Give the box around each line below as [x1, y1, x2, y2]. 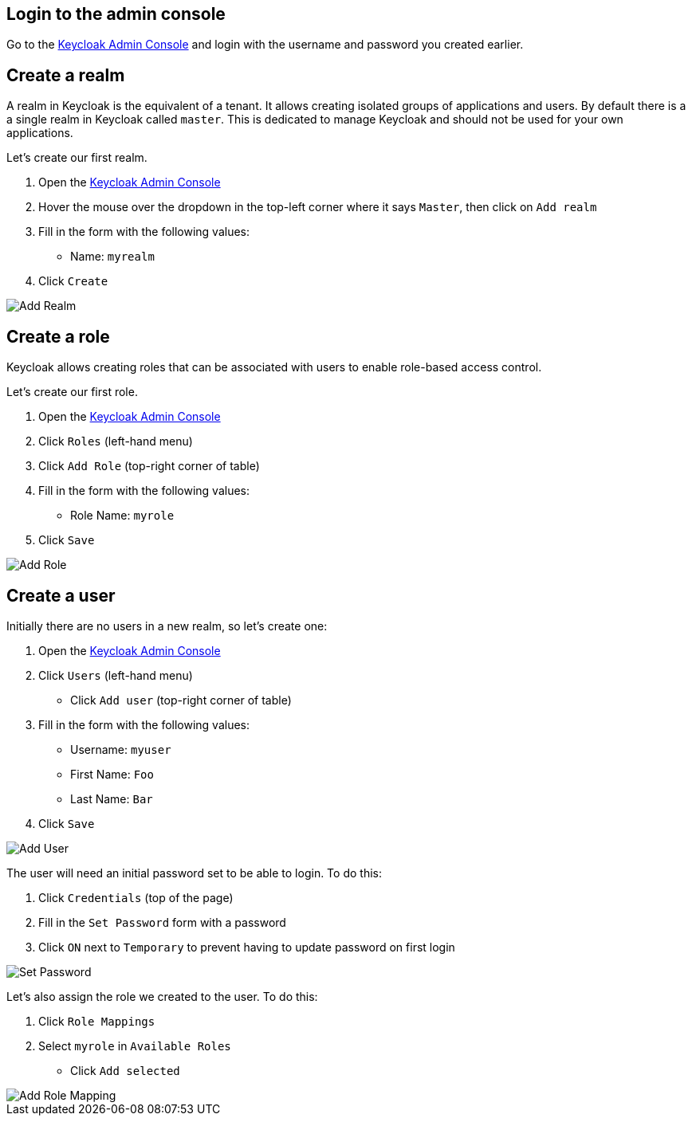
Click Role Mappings [38, 1014, 155, 1028]
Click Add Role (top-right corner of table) [38, 459, 260, 473]
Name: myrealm [70, 249, 155, 264]
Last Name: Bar [70, 791, 153, 806]
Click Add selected [70, 1063, 180, 1077]
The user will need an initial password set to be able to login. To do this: [6, 865, 382, 880]
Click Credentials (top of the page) [38, 890, 234, 904]
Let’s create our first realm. [6, 151, 147, 165]
